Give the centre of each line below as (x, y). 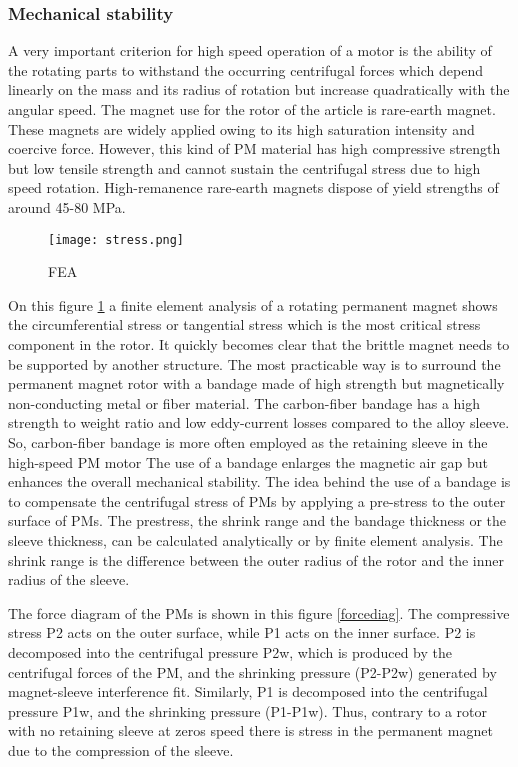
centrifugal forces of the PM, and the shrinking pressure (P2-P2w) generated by (252, 671)
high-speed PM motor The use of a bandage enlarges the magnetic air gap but (248, 461)
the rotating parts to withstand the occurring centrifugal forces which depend (245, 69)
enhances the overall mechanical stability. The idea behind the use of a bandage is (259, 481)
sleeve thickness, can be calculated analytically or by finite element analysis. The (255, 539)
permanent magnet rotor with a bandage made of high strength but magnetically (256, 383)
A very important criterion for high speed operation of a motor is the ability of (250, 50)
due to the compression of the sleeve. (121, 749)
